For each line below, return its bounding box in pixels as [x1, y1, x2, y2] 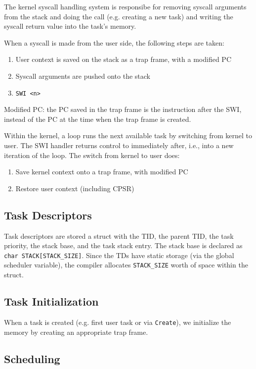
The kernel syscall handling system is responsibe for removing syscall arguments [4, 1, 247, 11]
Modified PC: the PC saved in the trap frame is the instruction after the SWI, [4, 104, 242, 114]
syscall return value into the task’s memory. [4, 21, 136, 31]
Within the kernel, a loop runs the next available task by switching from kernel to [4, 130, 253, 141]
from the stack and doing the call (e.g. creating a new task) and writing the [4, 11, 233, 21]
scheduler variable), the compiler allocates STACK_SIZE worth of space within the [4, 260, 248, 270]
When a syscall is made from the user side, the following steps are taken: [4, 37, 224, 48]
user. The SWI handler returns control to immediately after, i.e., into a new [4, 140, 234, 150]
